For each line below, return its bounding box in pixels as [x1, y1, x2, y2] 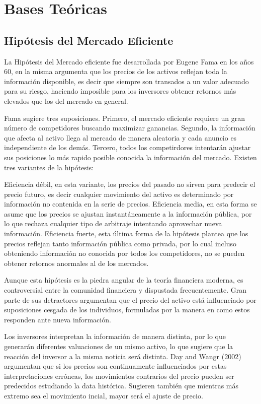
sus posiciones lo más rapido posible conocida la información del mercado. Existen [4, 152, 257, 162]
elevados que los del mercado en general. [4, 95, 128, 106]
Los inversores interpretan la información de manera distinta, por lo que [4, 331, 226, 342]
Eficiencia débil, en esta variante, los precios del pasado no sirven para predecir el [4, 179, 255, 189]
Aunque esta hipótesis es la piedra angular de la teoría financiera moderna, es [4, 275, 243, 285]
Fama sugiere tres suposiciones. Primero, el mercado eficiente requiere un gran [4, 112, 245, 123]
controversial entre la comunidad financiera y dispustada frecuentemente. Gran [4, 285, 247, 295]
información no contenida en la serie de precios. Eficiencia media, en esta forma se [4, 198, 257, 209]
